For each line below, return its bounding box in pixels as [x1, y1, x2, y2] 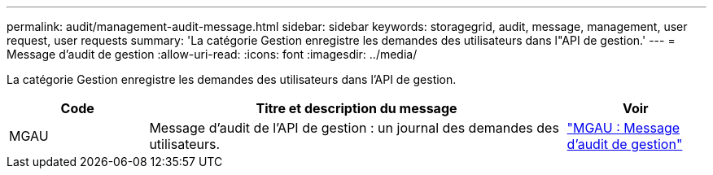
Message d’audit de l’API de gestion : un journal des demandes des [149, 120, 559, 136]
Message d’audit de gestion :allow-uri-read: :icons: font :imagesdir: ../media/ [7, 47, 418, 61]
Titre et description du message [256, 100, 457, 116]
